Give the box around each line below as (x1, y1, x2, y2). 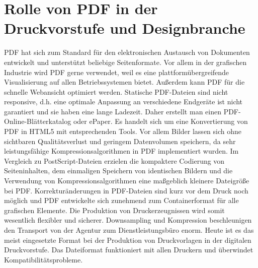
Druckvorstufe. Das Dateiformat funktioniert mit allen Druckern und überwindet (4, 244, 253, 255)
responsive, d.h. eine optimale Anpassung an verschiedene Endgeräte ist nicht (4, 96, 243, 107)
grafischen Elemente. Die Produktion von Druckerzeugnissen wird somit (4, 205, 225, 215)
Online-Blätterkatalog (4, 116, 71, 126)
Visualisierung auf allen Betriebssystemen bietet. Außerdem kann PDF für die (4, 77, 245, 87)
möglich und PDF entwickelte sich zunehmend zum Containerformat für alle (4, 195, 239, 206)
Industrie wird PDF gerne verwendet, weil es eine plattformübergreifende (4, 66, 229, 77)
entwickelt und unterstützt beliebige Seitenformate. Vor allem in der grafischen (4, 56, 247, 67)
